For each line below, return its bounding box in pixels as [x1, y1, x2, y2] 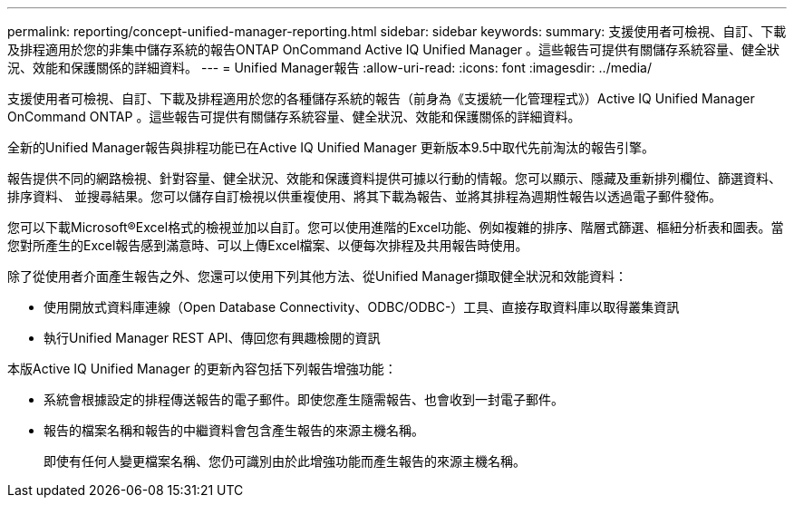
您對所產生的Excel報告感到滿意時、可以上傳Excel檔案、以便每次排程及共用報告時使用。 [7, 238, 528, 253]
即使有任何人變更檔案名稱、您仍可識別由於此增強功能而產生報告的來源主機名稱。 [44, 453, 526, 469]
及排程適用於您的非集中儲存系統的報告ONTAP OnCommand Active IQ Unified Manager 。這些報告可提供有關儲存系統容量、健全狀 [7, 42, 780, 57]
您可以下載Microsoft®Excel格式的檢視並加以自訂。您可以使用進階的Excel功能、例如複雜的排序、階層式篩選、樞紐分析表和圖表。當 [7, 219, 784, 235]
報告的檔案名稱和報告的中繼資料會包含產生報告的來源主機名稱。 [44, 422, 424, 438]
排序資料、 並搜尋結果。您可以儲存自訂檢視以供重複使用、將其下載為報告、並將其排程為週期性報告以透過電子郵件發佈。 [7, 189, 721, 204]
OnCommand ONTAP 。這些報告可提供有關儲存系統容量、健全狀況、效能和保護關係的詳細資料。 [7, 109, 581, 124]
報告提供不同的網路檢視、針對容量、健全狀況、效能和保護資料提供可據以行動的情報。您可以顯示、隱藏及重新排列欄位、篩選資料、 [7, 170, 781, 186]
